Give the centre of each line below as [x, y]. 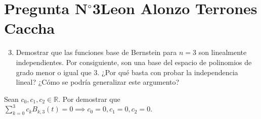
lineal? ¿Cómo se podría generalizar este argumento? [98, 82]
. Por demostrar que [89, 99]
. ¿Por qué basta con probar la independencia [168, 72]
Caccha [30, 28]
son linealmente [223, 52]
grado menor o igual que [54, 72]
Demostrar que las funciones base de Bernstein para [96, 52]
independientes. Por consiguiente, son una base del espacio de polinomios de [134, 62]
